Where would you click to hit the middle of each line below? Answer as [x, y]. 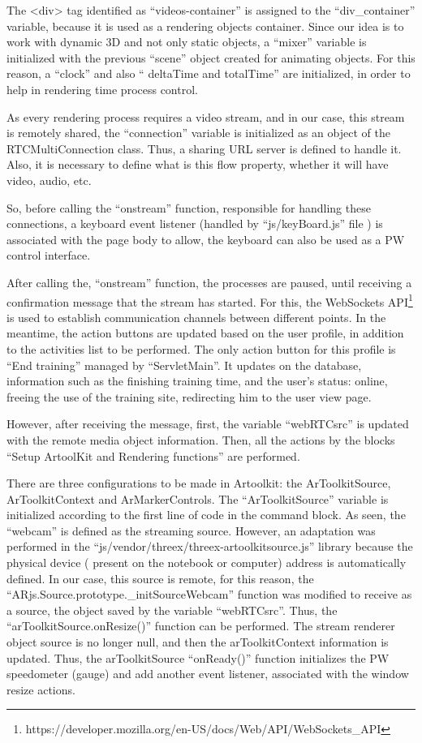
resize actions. [41, 689]
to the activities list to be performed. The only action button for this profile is [201, 348]
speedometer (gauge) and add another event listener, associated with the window [208, 674]
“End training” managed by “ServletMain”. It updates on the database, [184, 365]
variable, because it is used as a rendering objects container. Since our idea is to [205, 26]
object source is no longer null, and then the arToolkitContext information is [198, 642]
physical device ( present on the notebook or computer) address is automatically [207, 563]
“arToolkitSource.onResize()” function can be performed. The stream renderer [201, 626]
